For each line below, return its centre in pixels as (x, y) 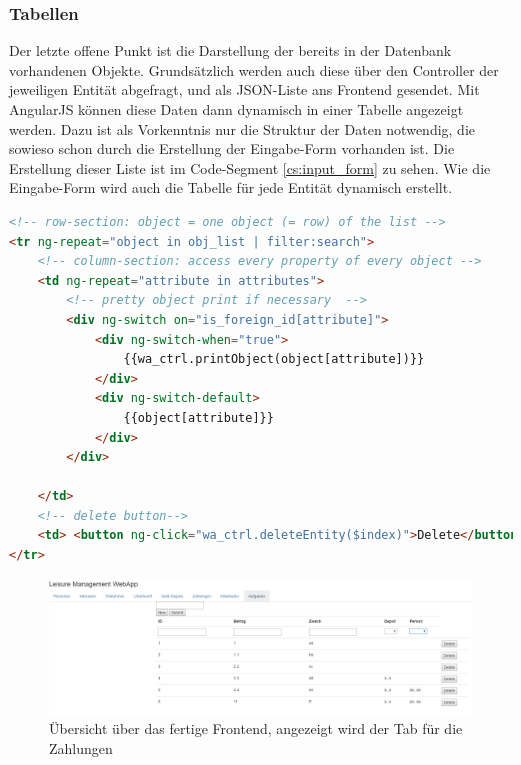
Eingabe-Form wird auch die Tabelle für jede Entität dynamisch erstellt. (231, 187)
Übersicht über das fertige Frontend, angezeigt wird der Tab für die (256, 728)
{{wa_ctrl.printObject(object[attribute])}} (274, 359)
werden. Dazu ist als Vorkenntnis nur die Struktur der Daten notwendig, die (242, 128)
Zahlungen (81, 747)
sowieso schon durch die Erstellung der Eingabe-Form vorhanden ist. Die (232, 148)
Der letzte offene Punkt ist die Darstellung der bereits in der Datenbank (230, 50)
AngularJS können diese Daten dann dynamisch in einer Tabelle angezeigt (236, 109)
